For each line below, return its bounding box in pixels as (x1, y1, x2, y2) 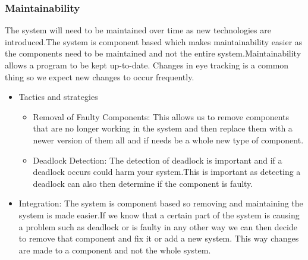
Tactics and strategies (18, 90, 98, 103)
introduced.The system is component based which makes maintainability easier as (5, 35, 303, 48)
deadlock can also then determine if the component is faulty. (33, 177, 253, 189)
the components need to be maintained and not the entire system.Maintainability (5, 47, 301, 59)
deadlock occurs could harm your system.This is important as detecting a (33, 165, 301, 178)
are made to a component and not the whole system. (18, 243, 211, 256)
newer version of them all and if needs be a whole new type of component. (33, 133, 304, 146)
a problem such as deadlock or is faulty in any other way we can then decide (18, 220, 297, 233)
